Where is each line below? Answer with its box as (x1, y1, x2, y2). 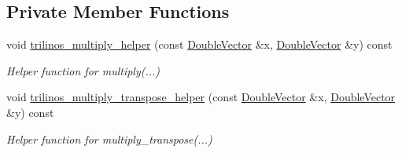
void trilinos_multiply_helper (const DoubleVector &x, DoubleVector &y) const (6, 36, 393, 53)
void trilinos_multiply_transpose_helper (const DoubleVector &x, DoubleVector (6, 89, 396, 105)
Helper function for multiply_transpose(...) (6, 130, 212, 147)
